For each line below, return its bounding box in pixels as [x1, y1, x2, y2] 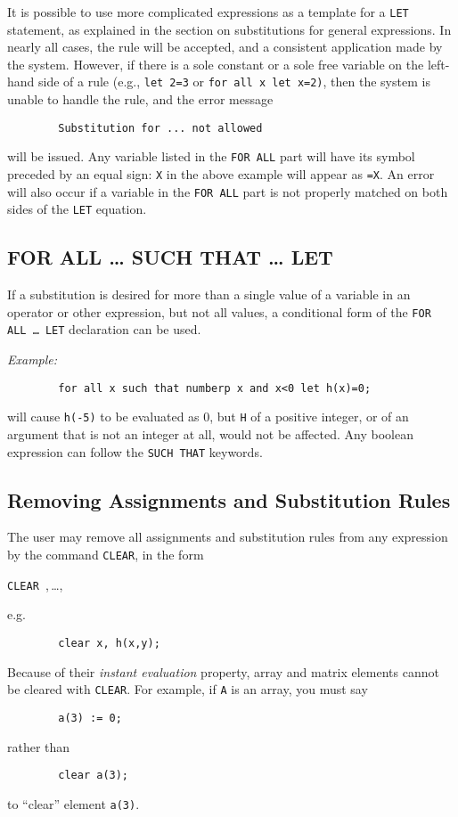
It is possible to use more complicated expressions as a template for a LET [7, 3, 409, 20]
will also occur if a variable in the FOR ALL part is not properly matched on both [7, 182, 448, 200]
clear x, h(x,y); [58, 636, 160, 650]
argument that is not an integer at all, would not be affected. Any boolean [7, 424, 413, 443]
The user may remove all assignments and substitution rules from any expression [7, 527, 448, 546]
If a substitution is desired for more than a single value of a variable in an [7, 285, 411, 304]
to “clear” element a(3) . [7, 794, 140, 813]
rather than [7, 737, 70, 756]
